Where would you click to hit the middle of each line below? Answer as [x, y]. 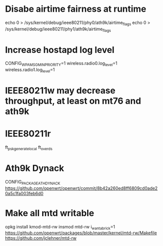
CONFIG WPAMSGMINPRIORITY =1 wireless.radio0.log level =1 [61, 64]
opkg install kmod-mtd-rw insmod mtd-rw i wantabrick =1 [60, 227]
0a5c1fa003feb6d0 [24, 193]
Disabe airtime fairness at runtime [76, 9]
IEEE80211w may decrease [60, 91]
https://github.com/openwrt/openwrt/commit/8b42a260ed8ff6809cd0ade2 [81, 188]
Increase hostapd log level [60, 50]
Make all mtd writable [50, 213]
